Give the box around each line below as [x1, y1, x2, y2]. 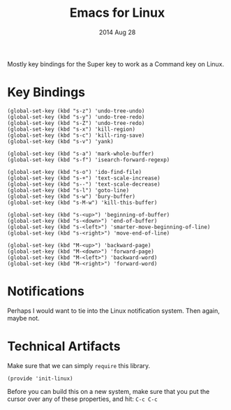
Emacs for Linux [69, 5, 165, 21]
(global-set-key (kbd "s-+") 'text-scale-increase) [7, 175, 161, 182]
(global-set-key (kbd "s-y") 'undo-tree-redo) [7, 113, 145, 120]
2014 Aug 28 [98, 28, 136, 36]
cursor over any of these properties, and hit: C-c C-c [7, 395, 158, 403]
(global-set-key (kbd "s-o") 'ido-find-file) [7, 168, 142, 175]
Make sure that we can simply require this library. [7, 361, 151, 369]
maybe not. [7, 314, 40, 322]
